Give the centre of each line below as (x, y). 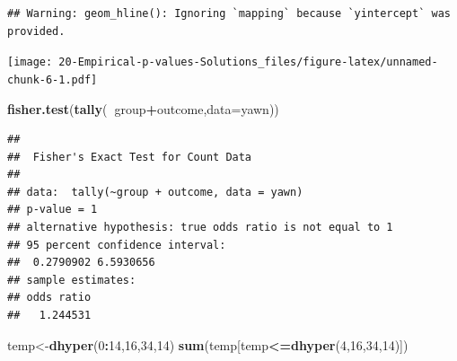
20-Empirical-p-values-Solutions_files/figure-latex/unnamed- (248, 62)
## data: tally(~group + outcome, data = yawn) (155, 192)
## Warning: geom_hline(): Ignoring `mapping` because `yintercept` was (229, 13)
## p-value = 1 (53, 210)
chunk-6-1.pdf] (53, 79)
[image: (30, 62)
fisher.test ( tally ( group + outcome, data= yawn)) (143, 108)
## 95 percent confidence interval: (117, 245)
